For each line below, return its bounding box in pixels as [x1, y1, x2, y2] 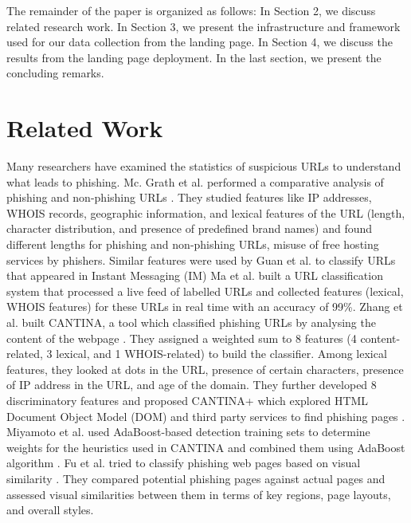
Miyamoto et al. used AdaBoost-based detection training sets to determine [6, 423, 370, 440]
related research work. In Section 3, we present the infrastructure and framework [6, 18, 401, 34]
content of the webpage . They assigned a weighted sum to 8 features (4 [6, 329, 357, 346]
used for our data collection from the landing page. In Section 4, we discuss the [6, 33, 393, 50]
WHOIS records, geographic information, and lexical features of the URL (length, [6, 204, 405, 221]
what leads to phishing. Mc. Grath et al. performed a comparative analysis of [6, 173, 384, 190]
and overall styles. [6, 501, 94, 518]
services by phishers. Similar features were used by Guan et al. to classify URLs [6, 251, 396, 268]
